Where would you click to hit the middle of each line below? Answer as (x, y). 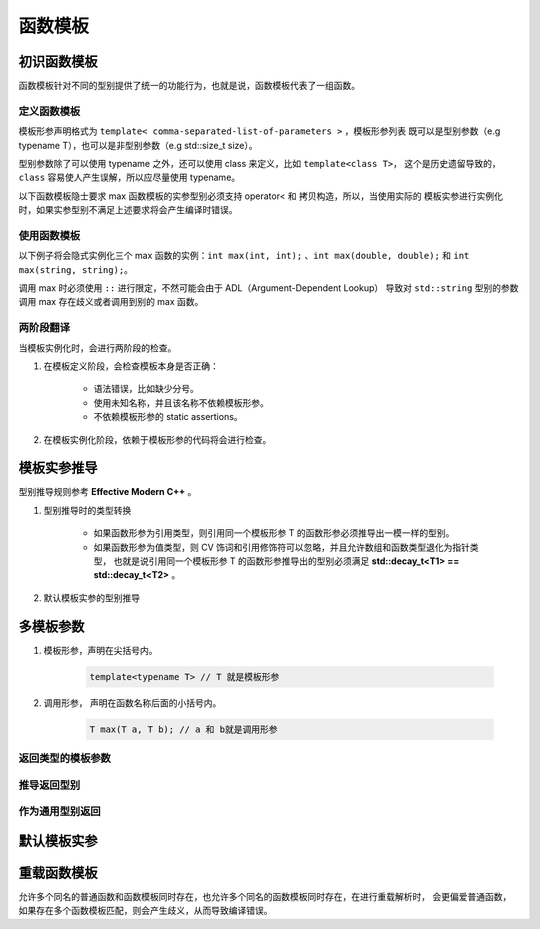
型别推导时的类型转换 (87, 510)
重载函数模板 (58, 872)
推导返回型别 (49, 785)
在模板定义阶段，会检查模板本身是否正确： (131, 366)
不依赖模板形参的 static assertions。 (168, 417)
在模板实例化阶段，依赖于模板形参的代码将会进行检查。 (157, 439)
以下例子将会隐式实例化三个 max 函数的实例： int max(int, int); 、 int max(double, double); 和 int (244, 256)
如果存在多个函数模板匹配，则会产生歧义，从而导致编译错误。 (145, 911)
